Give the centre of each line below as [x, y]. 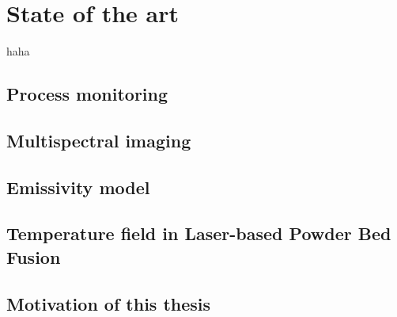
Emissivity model [78, 187]
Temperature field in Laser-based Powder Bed [199, 233]
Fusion [34, 256]
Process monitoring [87, 94]
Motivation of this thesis [109, 303]
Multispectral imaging [99, 140]
